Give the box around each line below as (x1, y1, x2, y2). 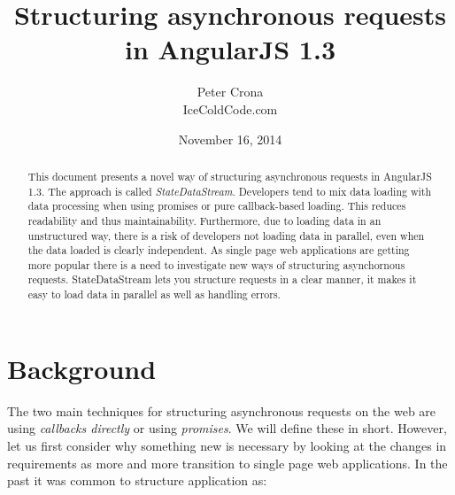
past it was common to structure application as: (7, 471, 267, 490)
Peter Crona (197, 82, 264, 101)
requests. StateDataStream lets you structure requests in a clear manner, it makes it (27, 272, 417, 287)
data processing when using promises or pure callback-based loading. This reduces (27, 198, 406, 213)
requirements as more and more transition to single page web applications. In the (7, 453, 448, 472)
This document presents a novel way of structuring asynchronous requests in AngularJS (27, 168, 432, 183)
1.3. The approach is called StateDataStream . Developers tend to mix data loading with (27, 183, 432, 198)
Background (7, 350, 157, 386)
